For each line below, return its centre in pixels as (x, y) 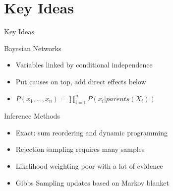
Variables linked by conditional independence (84, 65)
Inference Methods (32, 116)
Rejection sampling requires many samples (80, 149)
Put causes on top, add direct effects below (81, 81)
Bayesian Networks (33, 48)
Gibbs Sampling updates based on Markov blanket (92, 182)
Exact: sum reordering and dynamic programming (91, 132)
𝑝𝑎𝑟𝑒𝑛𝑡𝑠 (118, 99)
